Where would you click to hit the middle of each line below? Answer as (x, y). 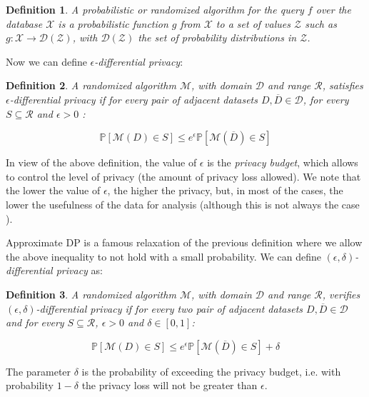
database (24, 23)
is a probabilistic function (113, 23)
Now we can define (46, 61)
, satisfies (343, 85)
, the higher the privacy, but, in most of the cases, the (225, 190)
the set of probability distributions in (217, 37)
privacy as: (79, 270)
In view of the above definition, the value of (101, 162)
